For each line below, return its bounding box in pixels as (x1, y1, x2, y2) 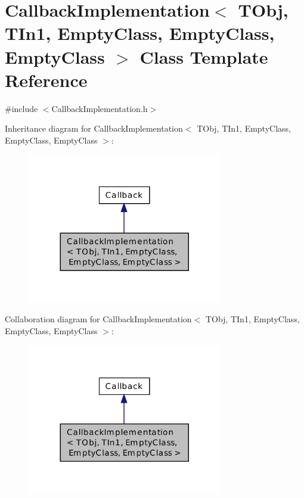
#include (5, 102, 38, 114)
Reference (5, 67, 88, 92)
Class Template (139, 44, 268, 69)
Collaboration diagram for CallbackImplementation (5, 313, 192, 325)
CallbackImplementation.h (51, 102, 148, 114)
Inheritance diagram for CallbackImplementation (5, 122, 183, 135)
